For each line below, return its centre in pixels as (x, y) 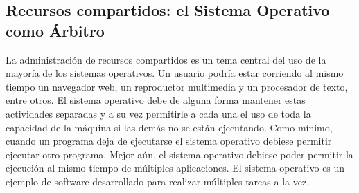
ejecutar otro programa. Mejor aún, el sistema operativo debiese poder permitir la (179, 154)
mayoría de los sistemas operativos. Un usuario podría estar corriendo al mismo (175, 73)
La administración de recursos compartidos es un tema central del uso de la (166, 59)
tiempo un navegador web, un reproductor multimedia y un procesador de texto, (177, 86)
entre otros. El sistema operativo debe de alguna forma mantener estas (156, 100)
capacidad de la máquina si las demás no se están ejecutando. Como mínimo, (169, 127)
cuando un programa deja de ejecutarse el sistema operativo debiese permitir (169, 141)
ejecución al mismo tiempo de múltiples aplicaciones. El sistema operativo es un (175, 168)
